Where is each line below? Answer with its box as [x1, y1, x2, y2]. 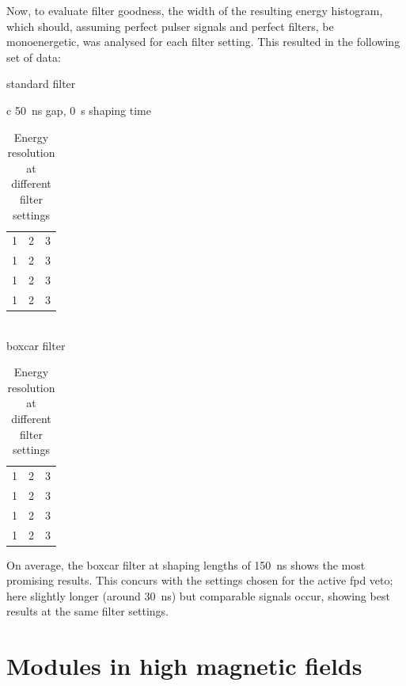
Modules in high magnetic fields [6, 650, 362, 682]
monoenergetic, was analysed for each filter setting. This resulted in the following [6, 33, 400, 50]
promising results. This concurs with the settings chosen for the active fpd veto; [6, 572, 393, 589]
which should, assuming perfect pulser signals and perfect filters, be [6, 17, 334, 34]
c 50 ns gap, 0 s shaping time [6, 101, 151, 118]
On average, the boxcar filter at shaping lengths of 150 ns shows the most [6, 556, 366, 573]
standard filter [6, 75, 76, 92]
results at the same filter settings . [6, 603, 169, 619]
